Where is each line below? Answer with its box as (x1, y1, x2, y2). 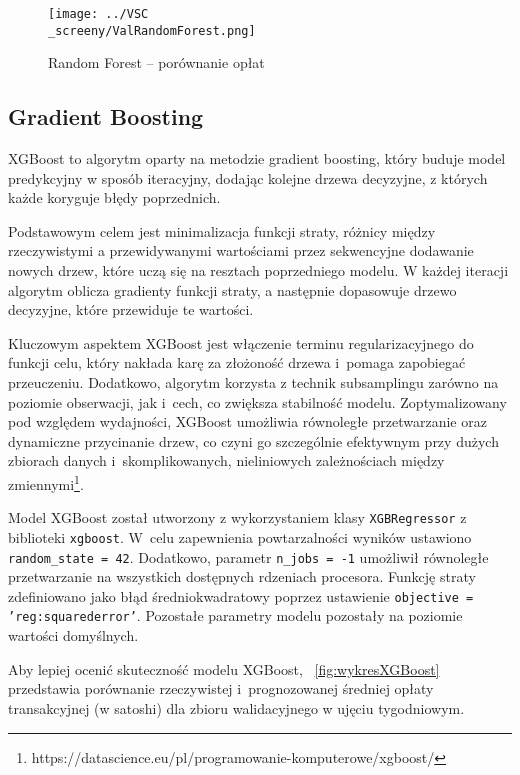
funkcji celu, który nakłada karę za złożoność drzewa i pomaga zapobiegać (8, 352, 466, 373)
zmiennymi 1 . (8, 471, 84, 494)
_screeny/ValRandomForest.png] (48, 23, 256, 38)
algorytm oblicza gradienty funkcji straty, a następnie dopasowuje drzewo (8, 279, 457, 300)
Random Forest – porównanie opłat (48, 52, 265, 73)
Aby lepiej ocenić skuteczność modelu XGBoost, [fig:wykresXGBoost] (8, 658, 440, 679)
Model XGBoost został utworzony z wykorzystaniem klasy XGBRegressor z (8, 507, 467, 528)
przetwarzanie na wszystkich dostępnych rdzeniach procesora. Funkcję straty (8, 566, 476, 587)
